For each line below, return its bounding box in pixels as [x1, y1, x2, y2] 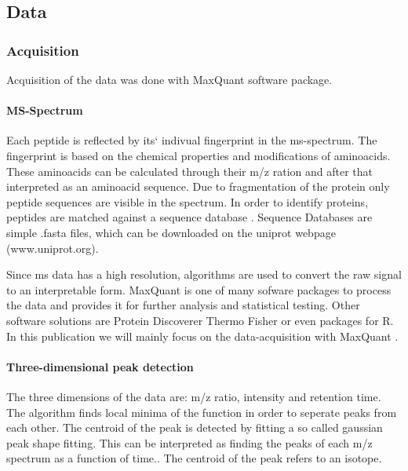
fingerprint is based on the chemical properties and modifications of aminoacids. [6, 147, 391, 163]
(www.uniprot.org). [6, 239, 99, 256]
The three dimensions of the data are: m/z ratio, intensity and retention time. [6, 388, 381, 404]
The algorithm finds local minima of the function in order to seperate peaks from [6, 403, 397, 420]
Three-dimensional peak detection [6, 358, 194, 374]
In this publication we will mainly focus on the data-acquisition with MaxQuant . [6, 327, 399, 344]
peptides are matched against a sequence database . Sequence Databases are [6, 209, 373, 225]
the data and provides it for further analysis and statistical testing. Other [6, 297, 360, 313]
